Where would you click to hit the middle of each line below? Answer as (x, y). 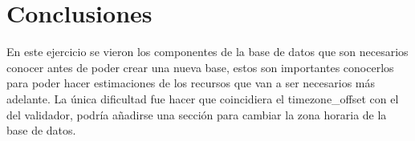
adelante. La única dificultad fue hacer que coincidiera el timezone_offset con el (203, 98)
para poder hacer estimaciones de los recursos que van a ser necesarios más (191, 83)
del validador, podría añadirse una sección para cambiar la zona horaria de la (197, 114)
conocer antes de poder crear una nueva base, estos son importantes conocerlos (200, 67)
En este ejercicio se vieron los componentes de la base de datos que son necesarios (207, 52)
